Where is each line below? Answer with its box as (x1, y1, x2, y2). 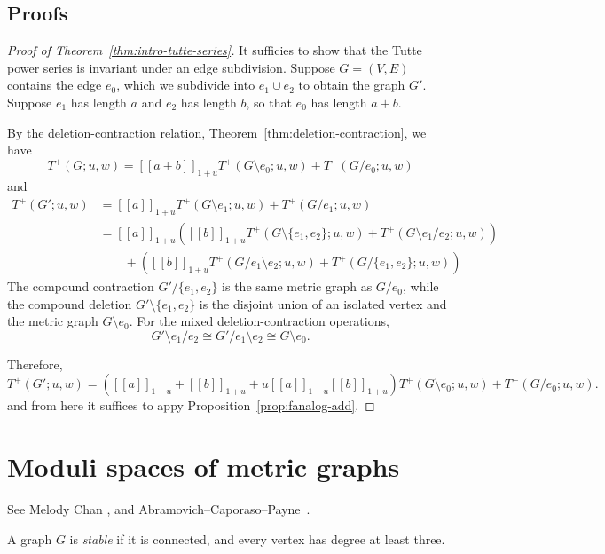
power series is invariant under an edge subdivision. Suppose (7, 58, 335, 76)
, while (403, 277, 439, 296)
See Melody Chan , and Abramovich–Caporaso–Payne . (7, 500, 310, 518)
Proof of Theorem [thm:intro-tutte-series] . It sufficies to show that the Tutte (7, 41, 422, 59)
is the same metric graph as (222, 277, 373, 296)
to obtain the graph (298, 75, 405, 94)
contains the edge (7, 75, 102, 94)
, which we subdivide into (116, 75, 255, 94)
